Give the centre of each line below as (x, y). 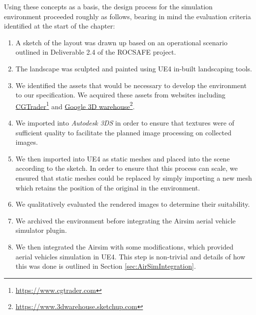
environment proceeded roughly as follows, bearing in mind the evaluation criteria (128, 16)
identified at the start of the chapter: (60, 26)
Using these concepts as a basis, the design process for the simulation (108, 6)
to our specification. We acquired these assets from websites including (120, 95)
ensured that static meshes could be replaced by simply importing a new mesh (134, 177)
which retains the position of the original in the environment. (108, 187)
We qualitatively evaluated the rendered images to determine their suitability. (133, 204)
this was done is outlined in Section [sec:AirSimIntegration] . (106, 266)
